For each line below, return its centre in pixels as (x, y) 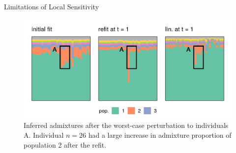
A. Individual (44, 135)
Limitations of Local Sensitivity (52, 6)
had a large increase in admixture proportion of (160, 135)
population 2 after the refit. (65, 144)
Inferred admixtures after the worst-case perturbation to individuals (126, 125)
